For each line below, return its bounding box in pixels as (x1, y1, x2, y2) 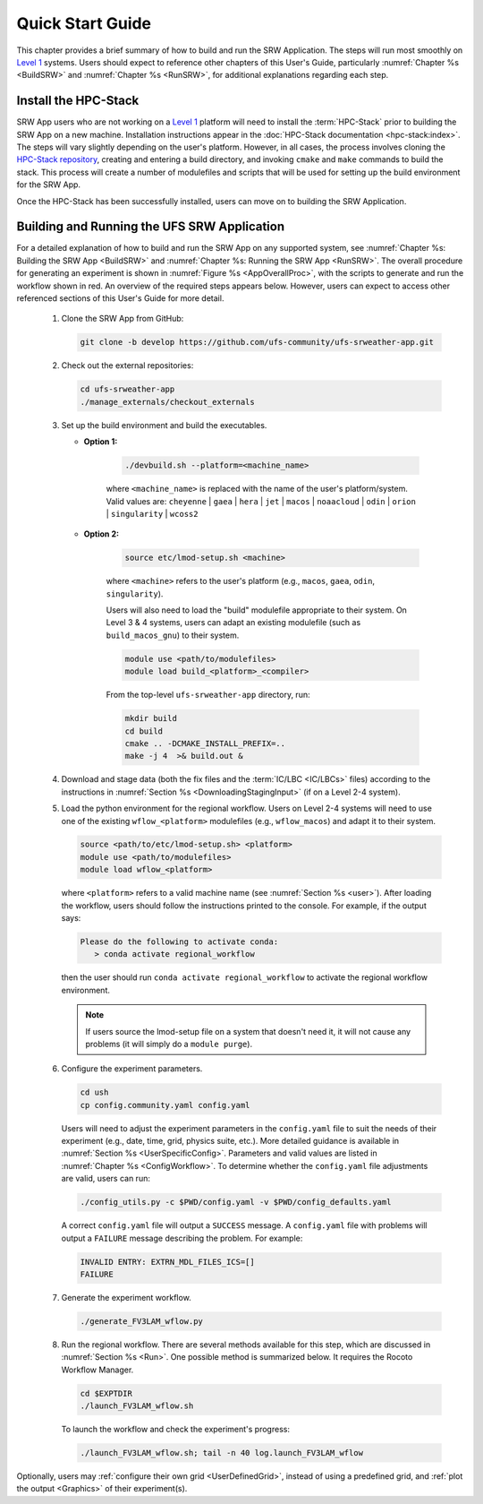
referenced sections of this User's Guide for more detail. (16, 293, 225, 304)
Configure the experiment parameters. (61, 1063, 203, 1074)
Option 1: (83, 436, 118, 447)
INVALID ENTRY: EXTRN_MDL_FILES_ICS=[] (80, 1257, 255, 1267)
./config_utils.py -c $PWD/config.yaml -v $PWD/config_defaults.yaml (80, 1197, 392, 1207)
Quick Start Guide (16, 13, 152, 33)
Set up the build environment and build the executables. (61, 419, 267, 430)
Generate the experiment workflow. (61, 1292, 191, 1302)
